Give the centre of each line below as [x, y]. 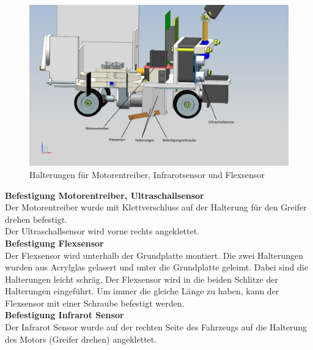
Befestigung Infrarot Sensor [64, 315]
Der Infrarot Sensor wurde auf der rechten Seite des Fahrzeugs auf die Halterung [156, 327]
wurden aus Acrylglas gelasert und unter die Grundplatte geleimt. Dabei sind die [156, 267]
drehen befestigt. [36, 219]
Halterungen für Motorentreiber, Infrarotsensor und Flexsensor [147, 174]
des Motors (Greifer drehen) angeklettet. [81, 339]
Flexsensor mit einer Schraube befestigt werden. [95, 303]
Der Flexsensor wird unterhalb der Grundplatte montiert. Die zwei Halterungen [154, 255]
